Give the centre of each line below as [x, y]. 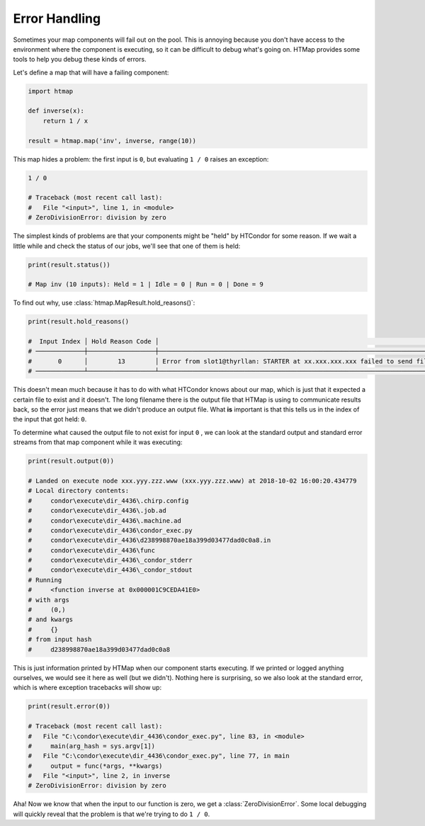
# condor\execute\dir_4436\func [92, 550]
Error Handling [57, 18]
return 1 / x [66, 121]
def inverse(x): [56, 111]
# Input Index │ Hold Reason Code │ [93, 341]
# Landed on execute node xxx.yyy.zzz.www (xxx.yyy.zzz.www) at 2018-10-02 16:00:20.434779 [192, 481]
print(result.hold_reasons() [79, 322]
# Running [45, 580]
